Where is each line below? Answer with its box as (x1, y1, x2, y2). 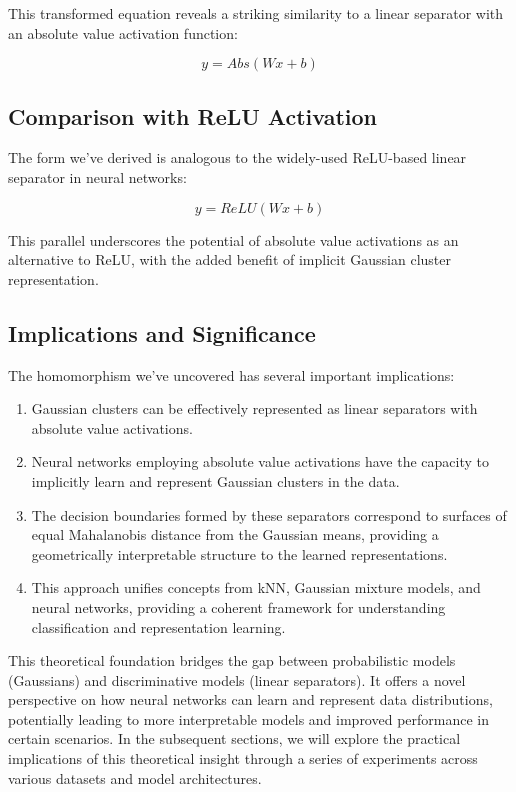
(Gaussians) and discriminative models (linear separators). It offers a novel (8, 669, 466, 690)
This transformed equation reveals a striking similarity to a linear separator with (8, 3, 504, 23)
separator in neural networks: (8, 166, 187, 187)
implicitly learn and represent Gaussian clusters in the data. (31, 470, 400, 491)
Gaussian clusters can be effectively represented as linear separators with (31, 398, 478, 419)
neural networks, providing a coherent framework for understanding (31, 596, 446, 617)
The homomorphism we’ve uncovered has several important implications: (8, 364, 455, 385)
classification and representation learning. (31, 616, 286, 637)
